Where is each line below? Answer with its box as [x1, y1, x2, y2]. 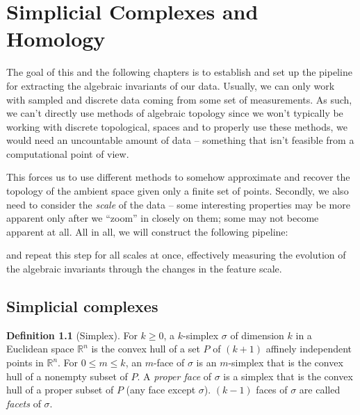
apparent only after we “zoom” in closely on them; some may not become [6, 211, 319, 225]
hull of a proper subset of [6, 382, 114, 397]
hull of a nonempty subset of [6, 368, 128, 383]
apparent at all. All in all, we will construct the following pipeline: [6, 224, 288, 238]
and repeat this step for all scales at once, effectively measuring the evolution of [6, 247, 346, 262]
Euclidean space [6, 341, 74, 356]
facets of [6, 396, 41, 410]
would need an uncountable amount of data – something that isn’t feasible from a [6, 133, 354, 147]
